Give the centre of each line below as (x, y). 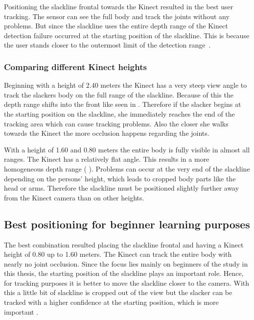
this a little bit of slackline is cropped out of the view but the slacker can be (118, 292)
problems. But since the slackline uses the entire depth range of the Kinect (116, 26)
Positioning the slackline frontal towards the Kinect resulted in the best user (119, 6)
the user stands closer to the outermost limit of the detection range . (107, 45)
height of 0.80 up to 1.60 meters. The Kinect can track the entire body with (118, 254)
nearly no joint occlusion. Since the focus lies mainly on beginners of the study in (126, 263)
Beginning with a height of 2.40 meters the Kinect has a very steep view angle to (126, 85)
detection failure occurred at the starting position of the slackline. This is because (127, 35)
